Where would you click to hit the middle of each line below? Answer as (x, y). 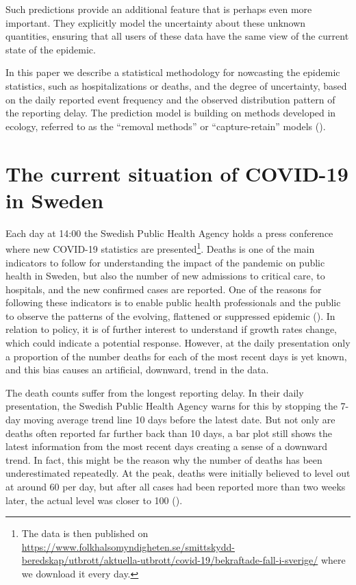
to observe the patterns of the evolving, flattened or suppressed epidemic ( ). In (170, 315)
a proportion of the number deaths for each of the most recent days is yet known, (176, 356)
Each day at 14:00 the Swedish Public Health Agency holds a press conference (169, 233)
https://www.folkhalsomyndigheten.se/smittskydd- (128, 546)
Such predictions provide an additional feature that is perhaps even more (159, 9)
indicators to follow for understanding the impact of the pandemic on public (165, 262)
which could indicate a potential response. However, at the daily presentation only (178, 343)
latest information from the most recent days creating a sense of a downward (166, 446)
